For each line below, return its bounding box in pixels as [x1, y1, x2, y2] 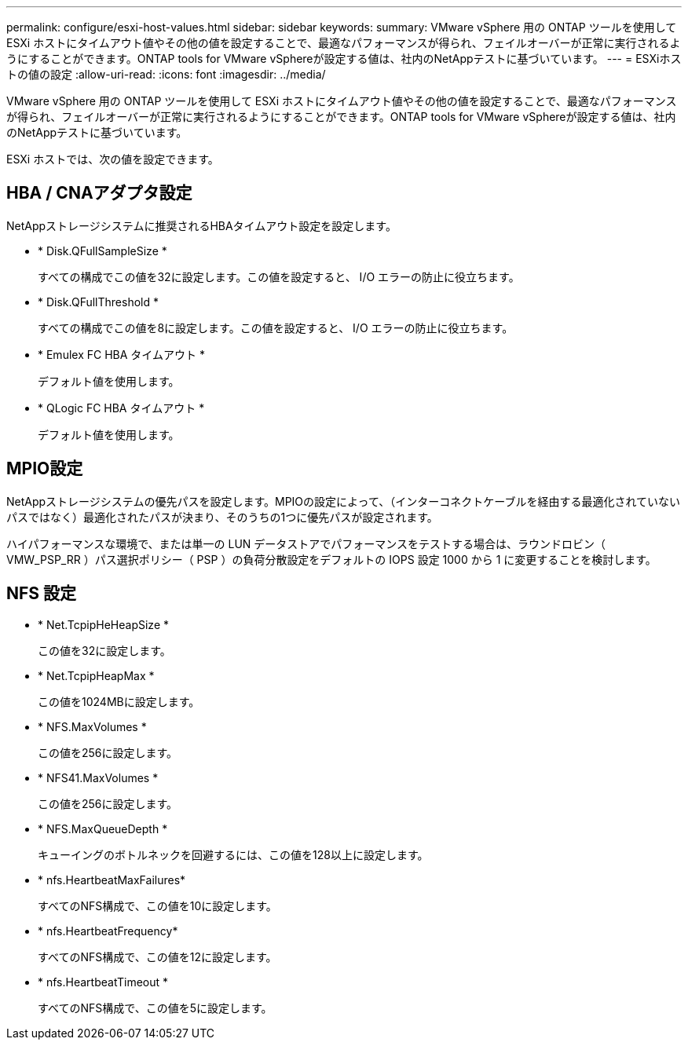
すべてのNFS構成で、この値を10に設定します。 [38, 898, 277, 913]
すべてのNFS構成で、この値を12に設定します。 [38, 949, 277, 964]
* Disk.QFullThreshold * [38, 294, 159, 309]
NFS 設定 [6, 583, 77, 604]
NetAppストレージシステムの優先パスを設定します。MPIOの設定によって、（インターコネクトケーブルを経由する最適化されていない [6, 494, 680, 508]
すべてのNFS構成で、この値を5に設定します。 [38, 1000, 273, 1015]
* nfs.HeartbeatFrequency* [38, 923, 178, 938]
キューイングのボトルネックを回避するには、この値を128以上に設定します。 [38, 847, 429, 861]
